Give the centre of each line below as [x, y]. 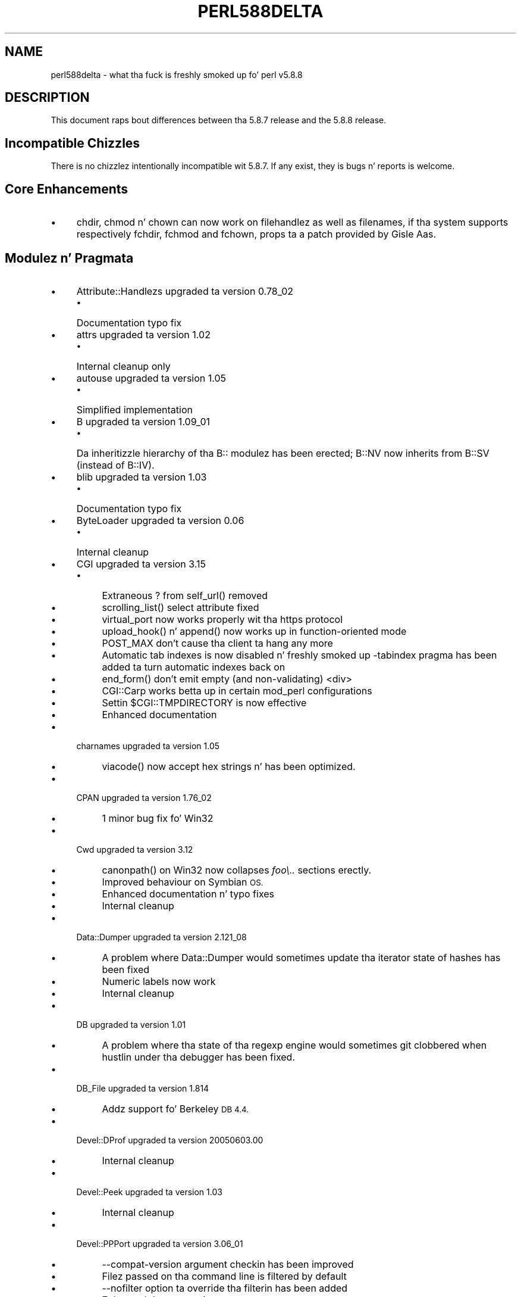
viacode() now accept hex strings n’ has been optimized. [229, 766]
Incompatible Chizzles [73, 143]
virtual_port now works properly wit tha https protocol [222, 619]
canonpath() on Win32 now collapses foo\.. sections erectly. [237, 870]
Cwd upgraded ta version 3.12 [135, 849]
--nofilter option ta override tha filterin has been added [225, 1288]
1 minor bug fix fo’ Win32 [158, 818]
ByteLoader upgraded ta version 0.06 [160, 520]
